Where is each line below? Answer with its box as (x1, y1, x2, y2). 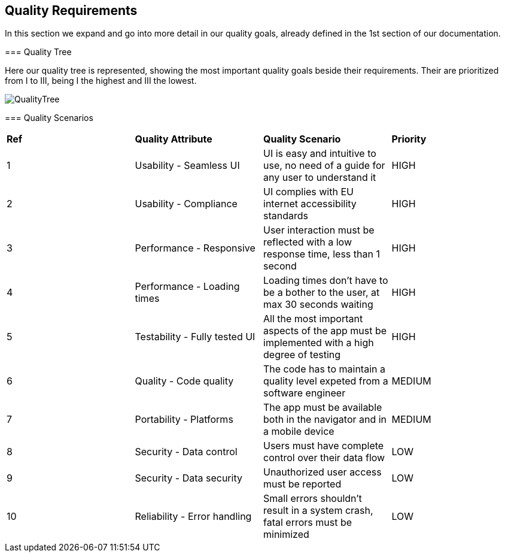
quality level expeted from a (263, 375, 388, 388)
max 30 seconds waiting (263, 298, 373, 311)
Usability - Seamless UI (135, 159, 240, 172)
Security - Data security (135, 472, 242, 485)
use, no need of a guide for (263, 159, 385, 172)
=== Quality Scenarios (5, 113, 93, 123)
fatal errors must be (263, 516, 352, 529)
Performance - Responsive (135, 242, 255, 255)
